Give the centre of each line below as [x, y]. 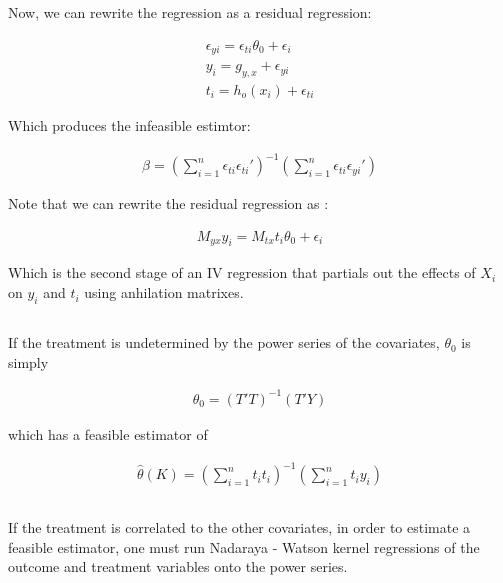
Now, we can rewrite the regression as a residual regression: [190, 12]
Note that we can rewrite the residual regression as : [168, 203]
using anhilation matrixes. [164, 292]
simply [28, 361]
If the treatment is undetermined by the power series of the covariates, [224, 342]
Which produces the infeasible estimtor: [129, 124]
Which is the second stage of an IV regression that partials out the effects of [242, 272]
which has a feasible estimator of [108, 433]
